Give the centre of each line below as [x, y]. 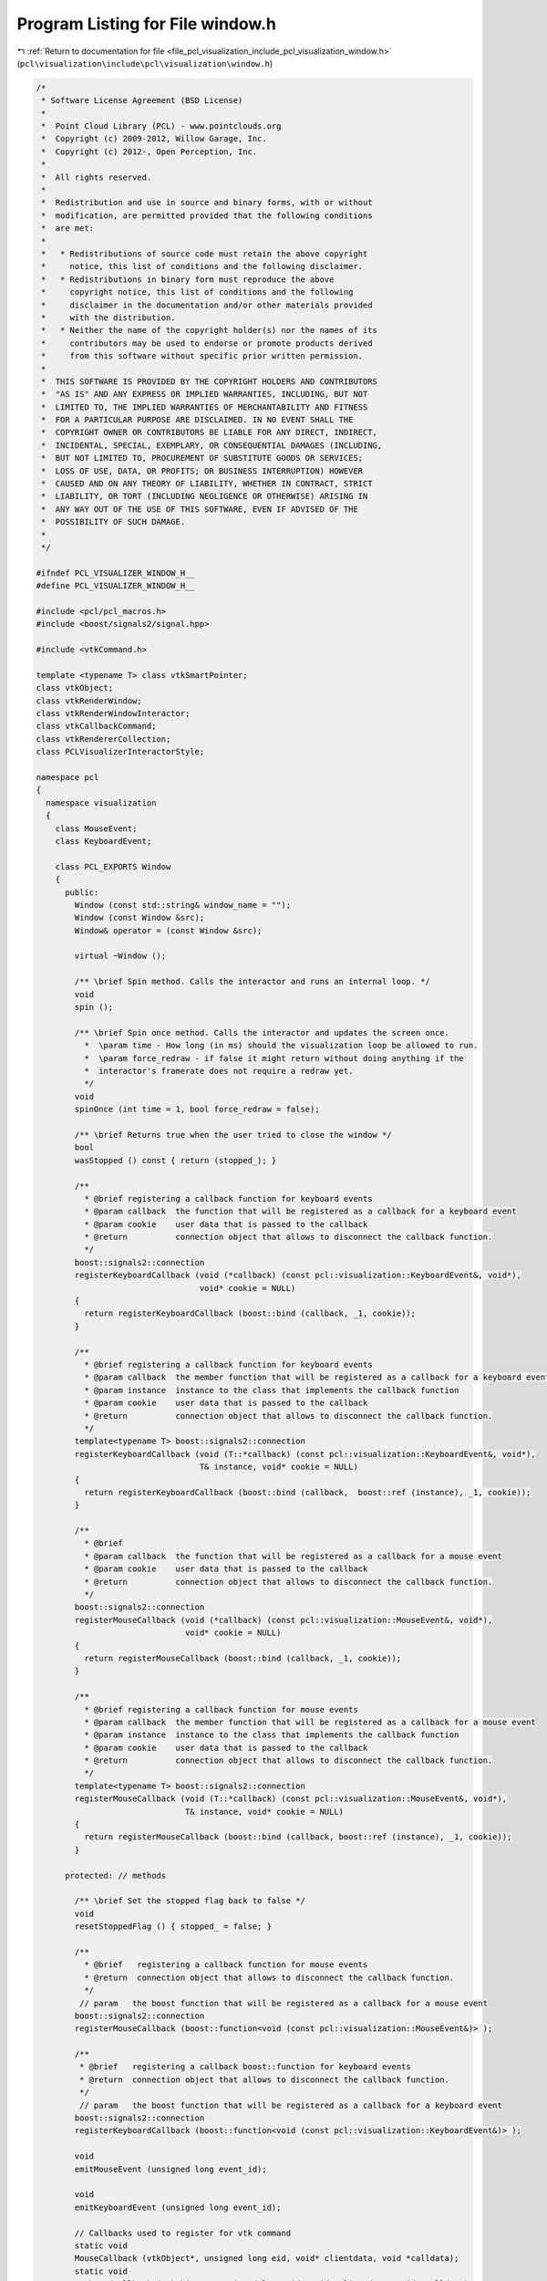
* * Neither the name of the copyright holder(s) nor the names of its [210, 330]
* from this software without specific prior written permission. [202, 356]
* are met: [68, 229]
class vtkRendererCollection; [103, 739]
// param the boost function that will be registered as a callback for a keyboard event [291, 2105]
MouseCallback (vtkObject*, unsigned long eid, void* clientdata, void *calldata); [267, 2259]
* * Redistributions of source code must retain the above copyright [205, 254]
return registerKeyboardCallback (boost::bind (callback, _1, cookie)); [250, 1313]
